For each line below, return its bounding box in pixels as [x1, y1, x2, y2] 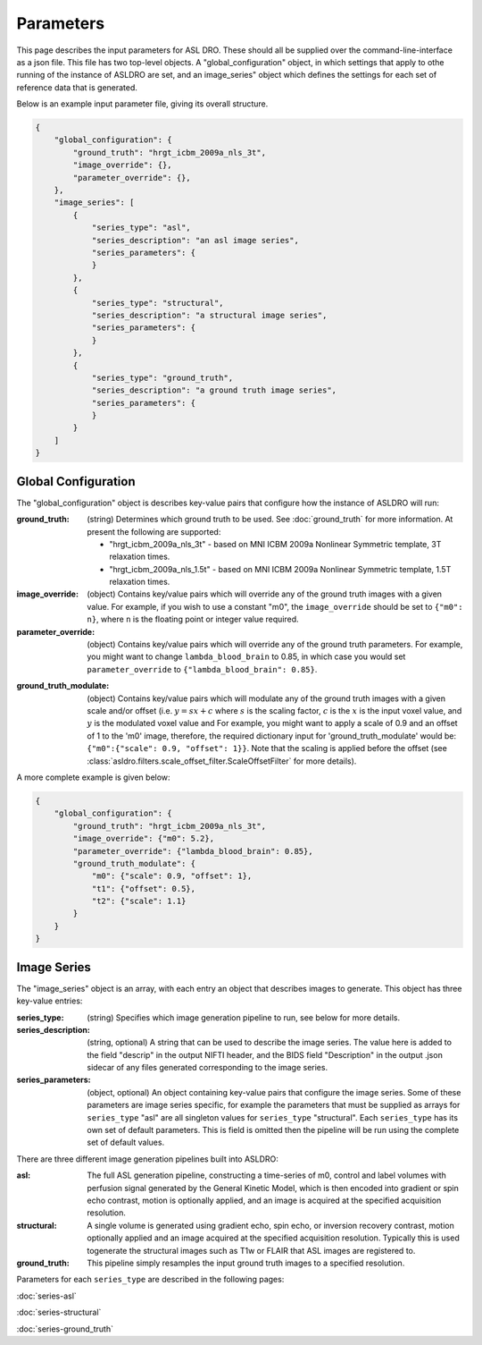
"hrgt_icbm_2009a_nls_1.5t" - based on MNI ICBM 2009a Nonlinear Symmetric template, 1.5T [109, 563, 452, 574]
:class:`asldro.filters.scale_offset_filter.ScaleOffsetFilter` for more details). [87, 756, 357, 766]
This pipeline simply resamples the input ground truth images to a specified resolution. [87, 1257, 405, 1268]
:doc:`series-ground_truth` [16, 1324, 113, 1334]
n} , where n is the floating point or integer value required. [87, 613, 299, 625]
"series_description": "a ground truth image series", [91, 385, 337, 395]
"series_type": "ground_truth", [91, 372, 234, 383]
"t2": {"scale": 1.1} [91, 896, 187, 907]
